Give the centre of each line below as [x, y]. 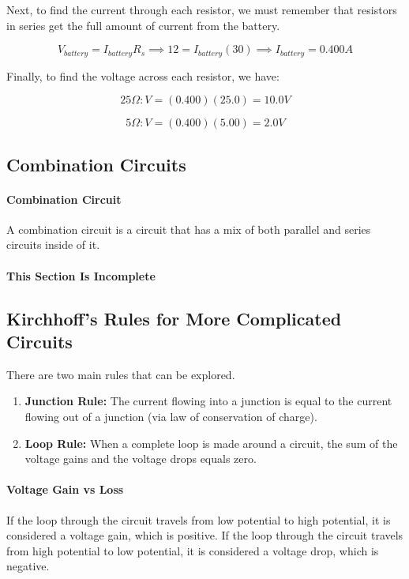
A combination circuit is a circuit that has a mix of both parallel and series [189, 229]
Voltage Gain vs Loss [65, 489]
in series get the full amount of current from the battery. [143, 25]
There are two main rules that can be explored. [121, 374]
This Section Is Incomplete [81, 275]
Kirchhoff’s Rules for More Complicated [174, 318]
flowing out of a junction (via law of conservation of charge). [171, 416]
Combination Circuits [96, 164]
